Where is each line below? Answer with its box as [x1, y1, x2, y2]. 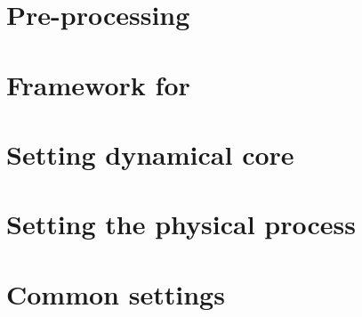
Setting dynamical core [6, 135, 294, 172]
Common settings [6, 275, 225, 312]
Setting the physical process [6, 206, 357, 242]
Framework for [6, 66, 190, 102]
